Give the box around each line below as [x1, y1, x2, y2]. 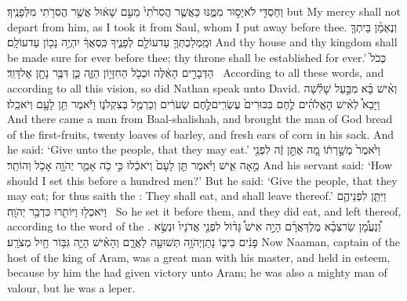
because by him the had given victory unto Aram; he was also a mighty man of [7, 264, 387, 281]
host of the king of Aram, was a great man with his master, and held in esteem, [7, 248, 391, 265]
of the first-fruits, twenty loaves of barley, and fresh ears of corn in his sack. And [7, 125, 394, 142]
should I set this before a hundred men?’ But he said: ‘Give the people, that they [7, 172, 398, 188]
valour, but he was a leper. [7, 279, 136, 296]
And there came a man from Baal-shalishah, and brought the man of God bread [7, 111, 393, 127]
